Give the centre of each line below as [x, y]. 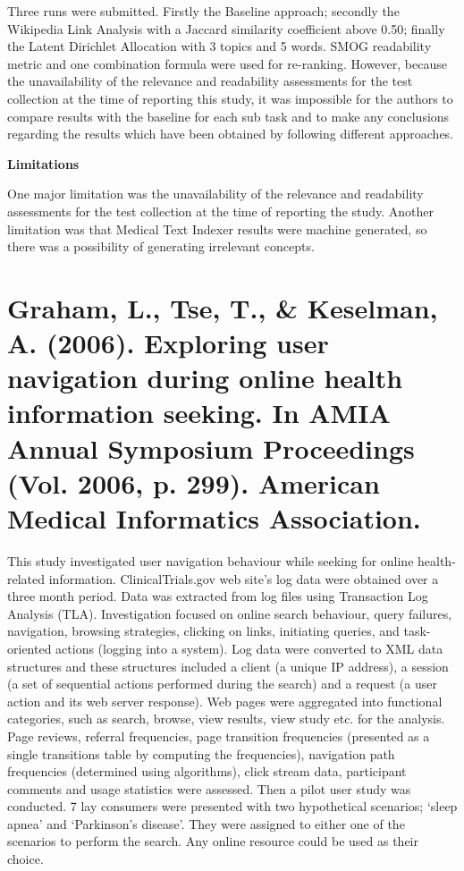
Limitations [43, 163]
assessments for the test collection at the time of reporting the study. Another [221, 211]
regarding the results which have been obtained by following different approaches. [230, 134]
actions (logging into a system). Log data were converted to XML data [249, 648]
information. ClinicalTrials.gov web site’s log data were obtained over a [244, 578]
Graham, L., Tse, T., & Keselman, [223, 307]
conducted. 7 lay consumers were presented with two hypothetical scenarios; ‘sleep [232, 806]
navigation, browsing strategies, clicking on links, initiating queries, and [203, 631]
